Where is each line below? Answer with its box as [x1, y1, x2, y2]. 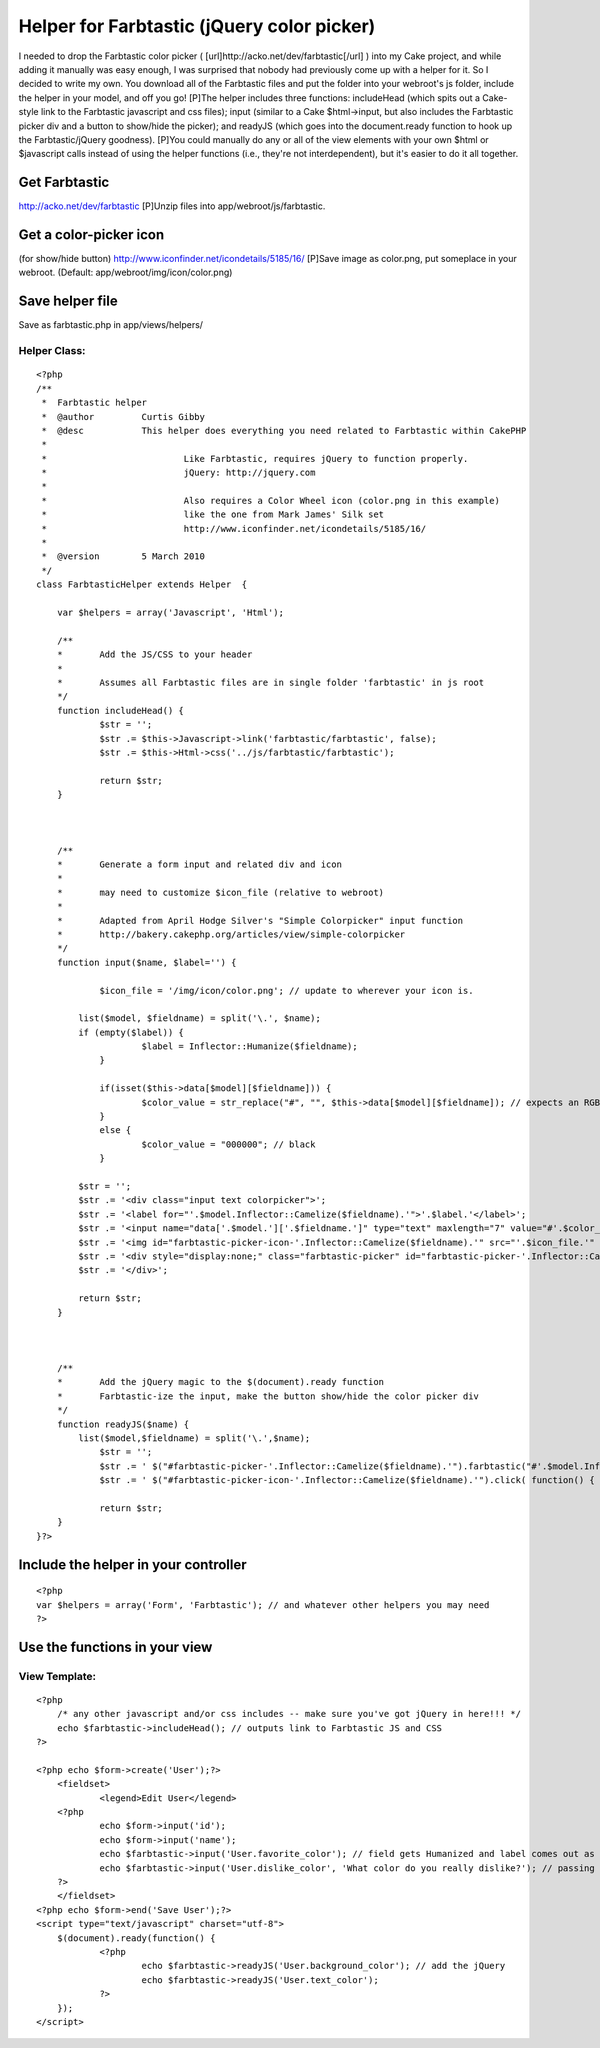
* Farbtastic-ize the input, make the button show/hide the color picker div [56, 1390, 480, 1402]
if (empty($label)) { [78, 1026, 185, 1038]
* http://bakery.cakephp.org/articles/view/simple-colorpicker [56, 928, 406, 940]
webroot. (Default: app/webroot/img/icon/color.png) [18, 266, 233, 279]
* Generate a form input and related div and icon [56, 859, 342, 870]
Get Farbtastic [18, 174, 110, 191]
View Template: [18, 1669, 97, 1683]
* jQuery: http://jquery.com [41, 467, 316, 479]
